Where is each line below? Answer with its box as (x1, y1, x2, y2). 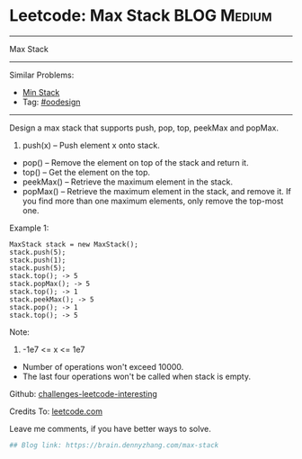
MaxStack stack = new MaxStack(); (9, 239, 139, 248)
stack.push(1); (9, 256, 67, 265)
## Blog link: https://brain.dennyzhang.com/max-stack (9, 440, 219, 450)
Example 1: (9, 222, 49, 233)
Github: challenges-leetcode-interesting (9, 388, 157, 399)
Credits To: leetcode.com (9, 406, 103, 417)
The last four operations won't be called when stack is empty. (22, 371, 252, 382)
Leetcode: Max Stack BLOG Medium (9, 5, 272, 26)
